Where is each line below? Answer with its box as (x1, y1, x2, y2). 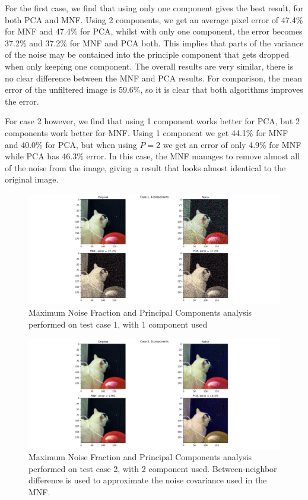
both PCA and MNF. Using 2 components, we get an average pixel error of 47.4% (5, 13, 303, 26)
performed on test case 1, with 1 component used (28, 317, 208, 330)
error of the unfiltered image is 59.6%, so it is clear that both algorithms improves (5, 83, 303, 96)
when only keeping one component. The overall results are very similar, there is (5, 59, 294, 72)
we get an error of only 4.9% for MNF (163, 138, 301, 150)
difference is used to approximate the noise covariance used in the (28, 474, 267, 486)
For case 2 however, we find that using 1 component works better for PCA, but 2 (5, 115, 300, 127)
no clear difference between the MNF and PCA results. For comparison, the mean (5, 71, 303, 84)
